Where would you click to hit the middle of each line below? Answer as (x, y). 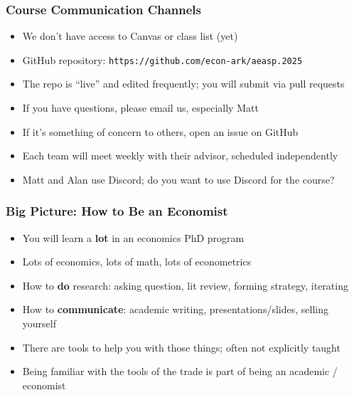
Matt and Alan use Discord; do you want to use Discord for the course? (178, 179)
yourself (39, 323)
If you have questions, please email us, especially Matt (140, 108)
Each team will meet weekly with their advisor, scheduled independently (180, 156)
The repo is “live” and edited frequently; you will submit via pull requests (183, 84)
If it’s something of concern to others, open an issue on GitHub (160, 131)
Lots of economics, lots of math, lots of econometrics (137, 262)
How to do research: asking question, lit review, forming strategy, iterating (185, 285)
